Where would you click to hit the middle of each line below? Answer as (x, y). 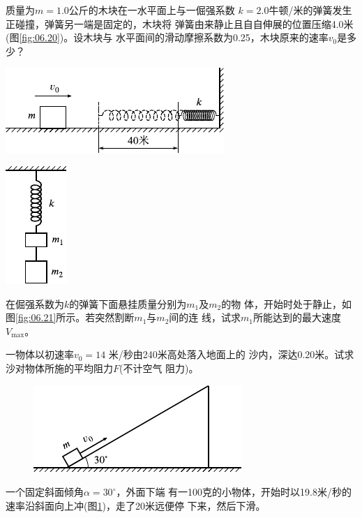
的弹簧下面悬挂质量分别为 (128, 303)
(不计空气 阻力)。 (159, 368)
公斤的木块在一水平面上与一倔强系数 (152, 10)
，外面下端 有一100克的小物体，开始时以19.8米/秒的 (234, 492)
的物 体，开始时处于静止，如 (286, 303)
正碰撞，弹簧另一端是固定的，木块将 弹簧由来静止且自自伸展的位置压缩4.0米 (180, 23)
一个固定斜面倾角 (45, 492)
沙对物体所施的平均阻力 (59, 368)
